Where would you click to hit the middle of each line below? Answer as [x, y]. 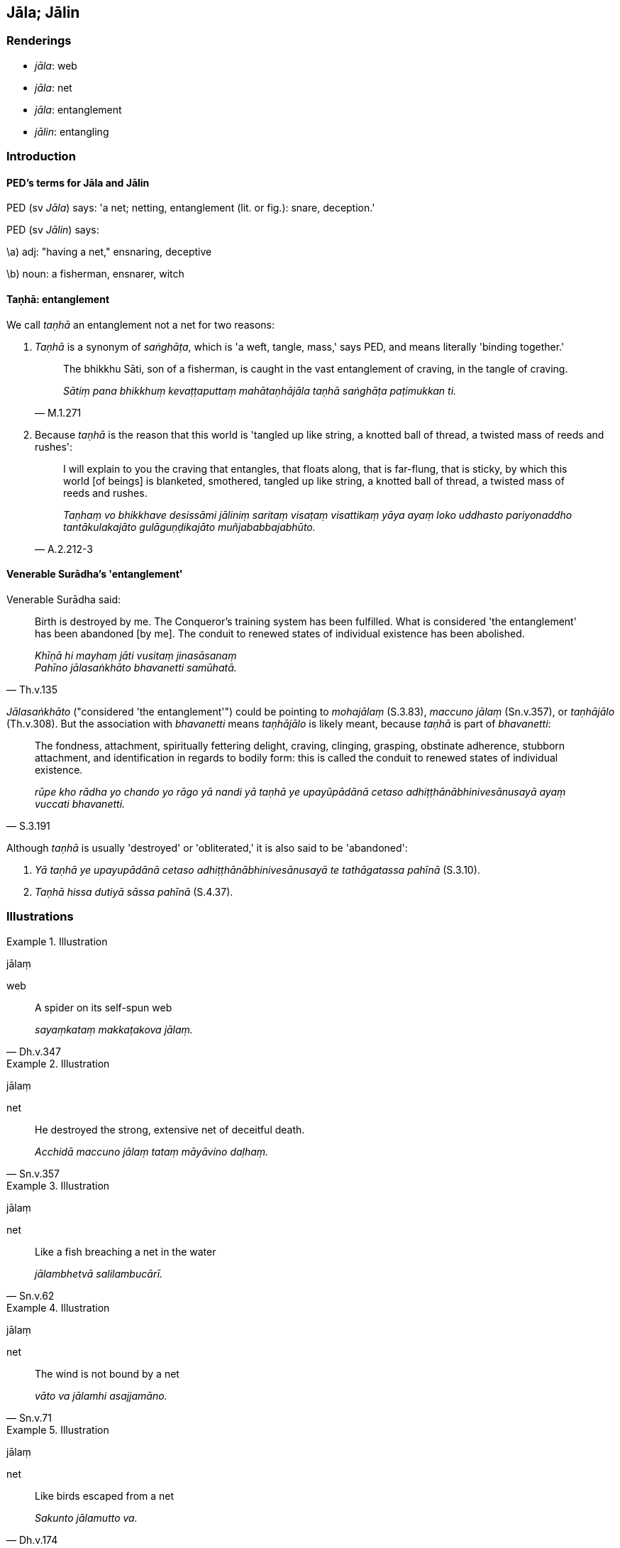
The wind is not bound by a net [107, 1373]
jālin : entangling [72, 131]
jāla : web [56, 65]
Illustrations [40, 917]
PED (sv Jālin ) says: [53, 230]
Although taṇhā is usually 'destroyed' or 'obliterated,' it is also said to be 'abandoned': [207, 847]
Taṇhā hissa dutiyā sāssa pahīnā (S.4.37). [134, 891]
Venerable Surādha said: [64, 599]
